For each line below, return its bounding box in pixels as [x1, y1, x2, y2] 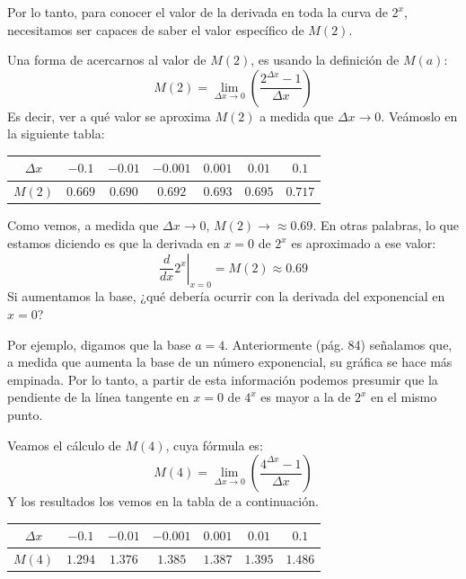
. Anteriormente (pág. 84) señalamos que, [224, 334, 453, 353]
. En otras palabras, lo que [312, 216, 459, 235]
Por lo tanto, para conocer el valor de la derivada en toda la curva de [7, 3, 388, 21]
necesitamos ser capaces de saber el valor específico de [7, 20, 304, 39]
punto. [7, 405, 43, 423]
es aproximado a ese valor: [291, 234, 436, 252]
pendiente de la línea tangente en [7, 387, 189, 406]
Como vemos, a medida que [7, 216, 159, 235]
